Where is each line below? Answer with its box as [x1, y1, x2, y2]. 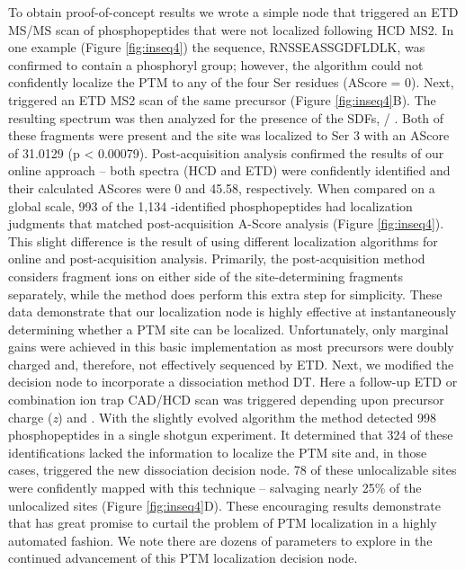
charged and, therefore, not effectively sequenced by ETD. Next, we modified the [8, 354, 454, 373]
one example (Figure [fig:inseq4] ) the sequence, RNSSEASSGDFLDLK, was [8, 38, 425, 57]
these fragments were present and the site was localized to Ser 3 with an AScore [8, 126, 450, 145]
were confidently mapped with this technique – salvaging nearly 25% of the [8, 478, 422, 497]
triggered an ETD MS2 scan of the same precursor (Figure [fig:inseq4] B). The [8, 90, 436, 109]
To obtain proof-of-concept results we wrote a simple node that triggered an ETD [8, 3, 459, 21]
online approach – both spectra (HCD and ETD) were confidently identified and [8, 161, 451, 180]
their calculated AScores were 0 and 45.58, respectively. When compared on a [8, 178, 435, 197]
